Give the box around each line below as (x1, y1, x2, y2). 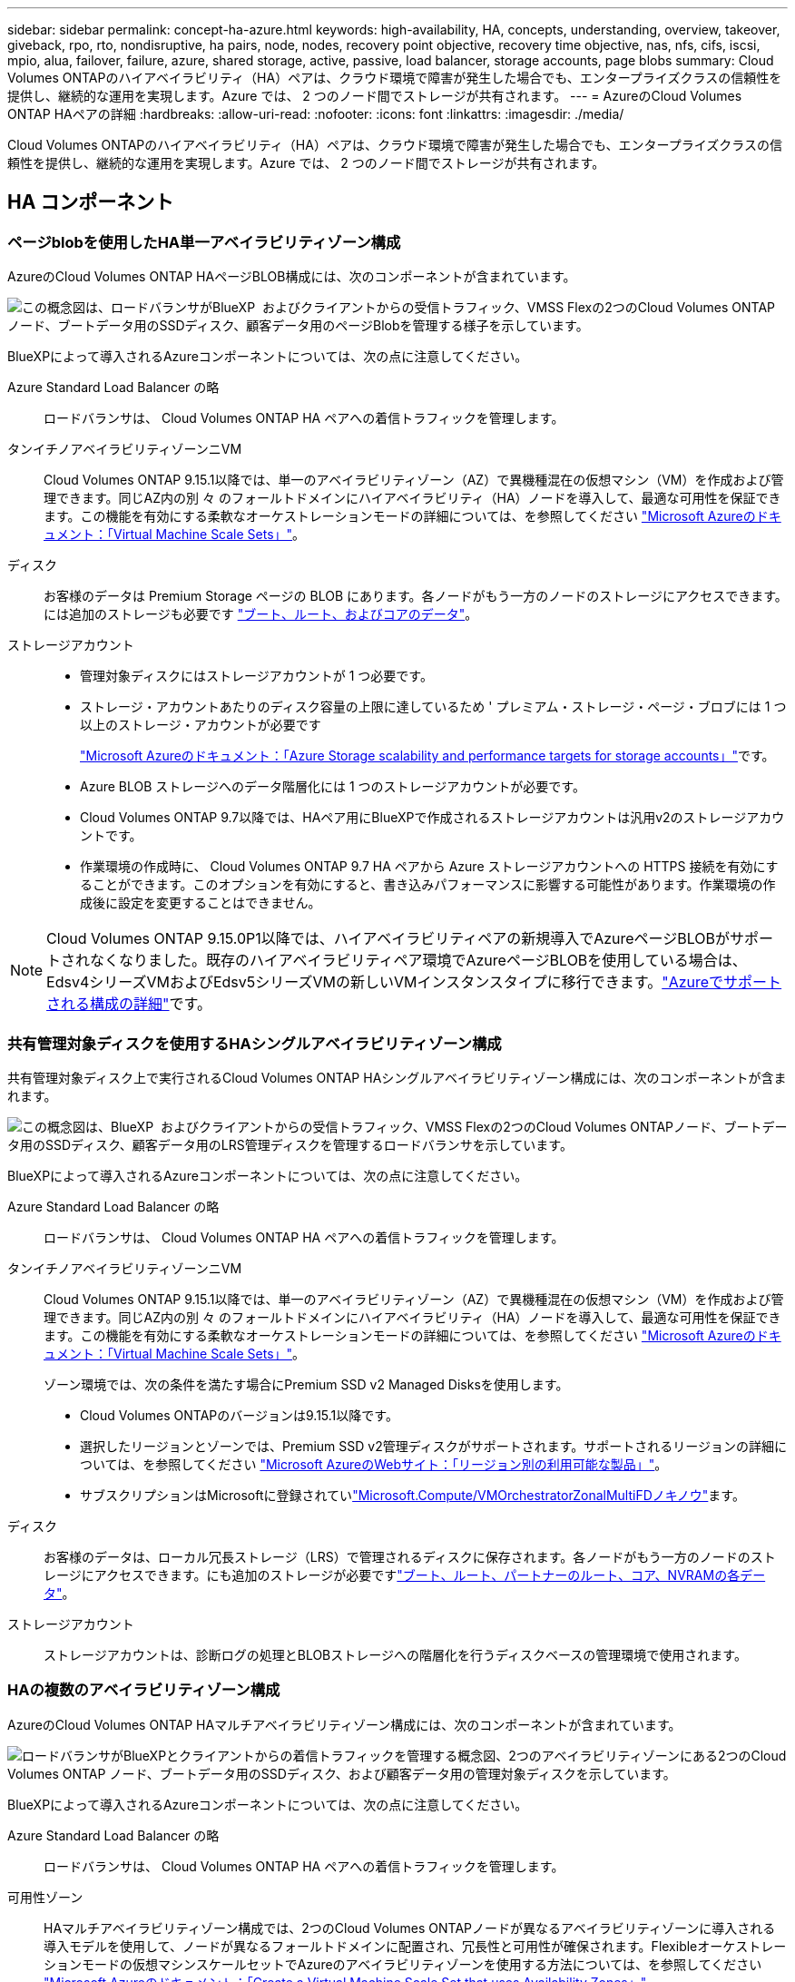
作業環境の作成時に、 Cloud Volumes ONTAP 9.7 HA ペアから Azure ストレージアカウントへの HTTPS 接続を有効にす (80, 859, 779, 875)
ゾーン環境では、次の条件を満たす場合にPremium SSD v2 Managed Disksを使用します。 (44, 1376, 569, 1392)
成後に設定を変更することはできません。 (80, 895, 321, 911)
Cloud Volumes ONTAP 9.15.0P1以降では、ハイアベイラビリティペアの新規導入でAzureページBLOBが (46, 929, 731, 948)
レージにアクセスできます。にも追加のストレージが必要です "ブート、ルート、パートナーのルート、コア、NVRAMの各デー (44, 1566, 766, 1583)
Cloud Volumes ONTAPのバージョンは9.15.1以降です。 (80, 1407, 398, 1423)
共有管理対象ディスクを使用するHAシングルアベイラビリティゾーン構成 (7, 1034, 502, 1053)
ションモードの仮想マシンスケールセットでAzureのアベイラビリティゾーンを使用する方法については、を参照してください (44, 1956, 762, 1972)
